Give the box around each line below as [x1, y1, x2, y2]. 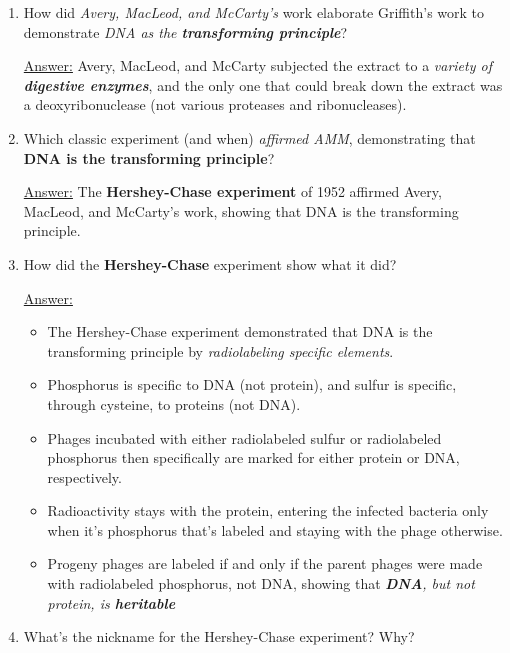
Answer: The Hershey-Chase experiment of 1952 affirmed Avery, [23, 181, 442, 202]
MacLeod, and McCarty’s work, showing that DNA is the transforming [23, 200, 459, 221]
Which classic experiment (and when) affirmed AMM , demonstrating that [23, 127, 476, 148]
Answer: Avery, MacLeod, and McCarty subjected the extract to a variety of [23, 55, 492, 76]
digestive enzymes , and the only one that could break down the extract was [23, 74, 503, 95]
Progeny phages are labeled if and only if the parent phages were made [47, 553, 483, 574]
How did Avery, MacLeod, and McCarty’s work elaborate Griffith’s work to [23, 2, 485, 22]
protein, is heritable [47, 592, 176, 613]
